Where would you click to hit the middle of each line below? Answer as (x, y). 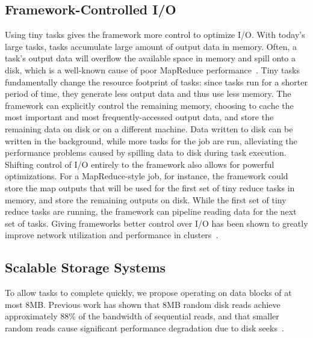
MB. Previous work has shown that (95, 304)
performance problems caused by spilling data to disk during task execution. (146, 152)
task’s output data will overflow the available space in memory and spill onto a (150, 58)
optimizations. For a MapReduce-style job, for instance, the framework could (147, 176)
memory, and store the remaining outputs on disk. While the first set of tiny (146, 199)
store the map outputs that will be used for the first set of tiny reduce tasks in (150, 187)
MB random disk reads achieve (224, 304)
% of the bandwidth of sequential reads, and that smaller (174, 316)
